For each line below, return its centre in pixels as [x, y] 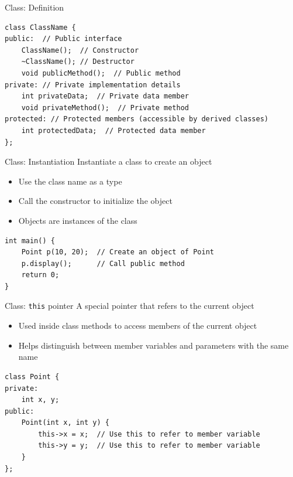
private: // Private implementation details [93, 85]
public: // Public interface [63, 39]
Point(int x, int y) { [65, 423]
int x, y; [40, 400]
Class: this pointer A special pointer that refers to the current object [130, 306]
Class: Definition [35, 7]
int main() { [30, 241]
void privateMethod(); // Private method [105, 108]
